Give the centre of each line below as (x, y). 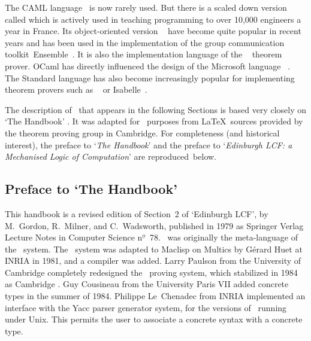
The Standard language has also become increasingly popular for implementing (150, 77)
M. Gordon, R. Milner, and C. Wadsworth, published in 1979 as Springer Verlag (154, 225)
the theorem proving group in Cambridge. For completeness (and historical (142, 133)
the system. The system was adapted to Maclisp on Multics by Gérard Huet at (154, 249)
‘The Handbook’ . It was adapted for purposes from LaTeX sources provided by (154, 121)
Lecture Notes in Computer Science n (74, 237)
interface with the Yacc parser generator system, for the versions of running (146, 307)
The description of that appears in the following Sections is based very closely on (156, 109)
